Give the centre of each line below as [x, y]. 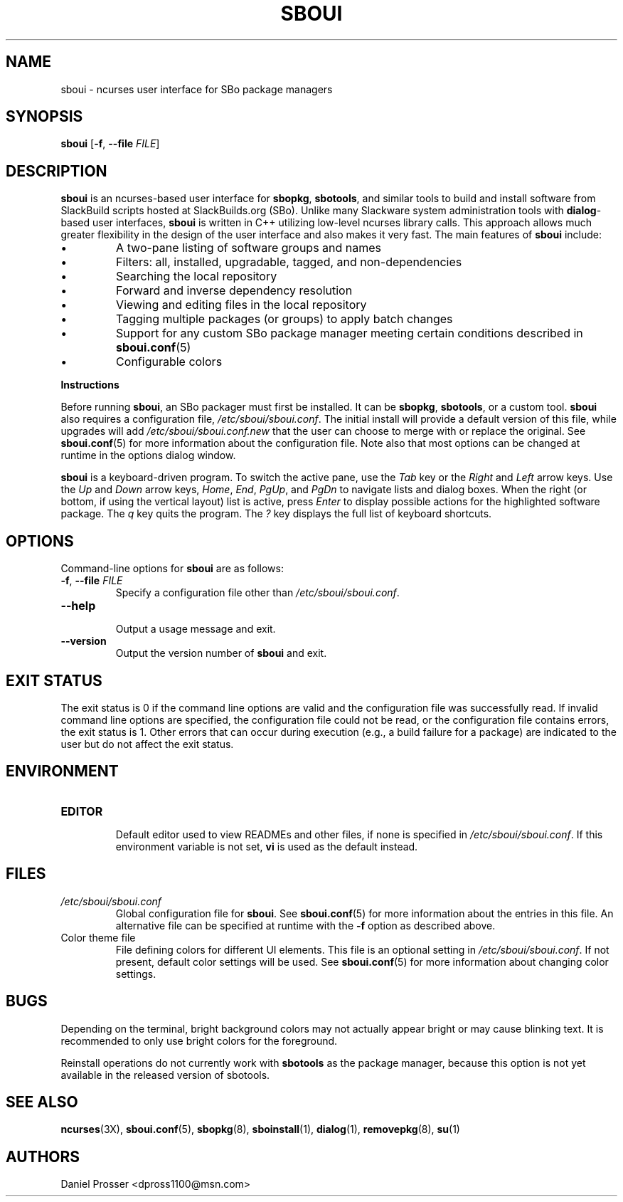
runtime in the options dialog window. [148, 455]
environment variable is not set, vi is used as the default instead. [267, 846]
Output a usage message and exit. [196, 629]
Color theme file [98, 937]
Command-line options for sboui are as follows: [172, 569]
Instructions [90, 385]
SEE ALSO [42, 1102]
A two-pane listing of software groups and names [249, 248]
